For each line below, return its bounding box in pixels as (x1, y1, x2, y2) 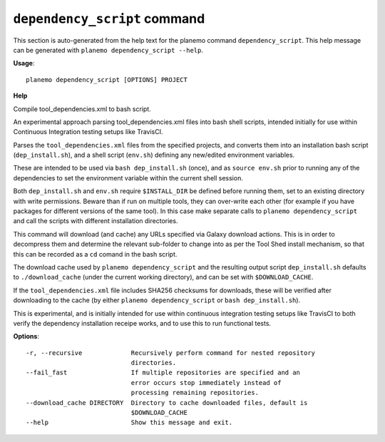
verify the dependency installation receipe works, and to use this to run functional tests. (13, 319, 271, 327)
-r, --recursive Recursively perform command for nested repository (26, 349, 316, 356)
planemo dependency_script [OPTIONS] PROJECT (26, 76, 188, 83)
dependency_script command (13, 11, 205, 26)
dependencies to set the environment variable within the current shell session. (13, 173, 244, 182)
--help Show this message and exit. (26, 418, 233, 427)
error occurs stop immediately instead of (130, 379, 282, 386)
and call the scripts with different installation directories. (13, 217, 178, 225)
